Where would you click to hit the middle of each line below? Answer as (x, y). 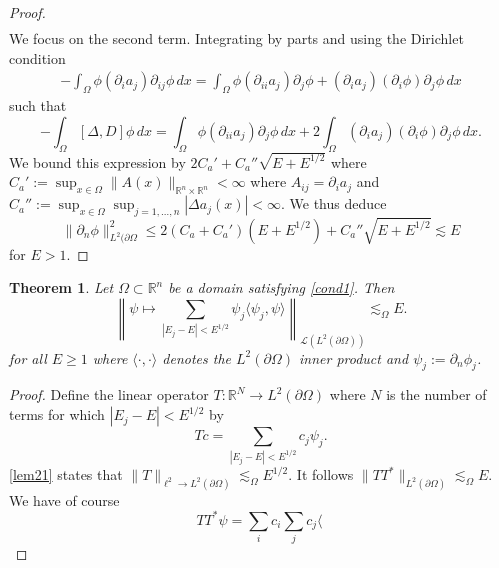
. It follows (321, 474)
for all (28, 357)
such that (38, 105)
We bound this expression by (97, 161)
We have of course (64, 499)
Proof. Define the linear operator (109, 394)
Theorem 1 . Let (61, 287)
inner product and (353, 357)
